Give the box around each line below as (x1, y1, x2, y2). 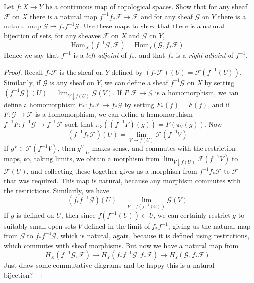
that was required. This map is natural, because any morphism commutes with (4, 175, 241, 185)
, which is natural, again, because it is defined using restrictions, (56, 230, 250, 240)
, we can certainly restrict (153, 210, 230, 220)
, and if (208, 99, 230, 109)
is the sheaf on (59, 66, 103, 77)
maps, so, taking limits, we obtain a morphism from (4, 154, 160, 164)
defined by (111, 66, 143, 77)
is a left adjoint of (73, 50, 127, 60)
